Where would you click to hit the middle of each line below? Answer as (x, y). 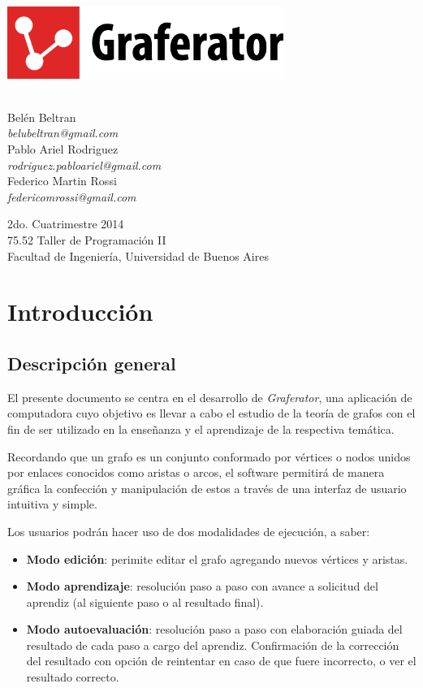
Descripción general (92, 363)
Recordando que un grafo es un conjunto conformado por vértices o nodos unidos (209, 456)
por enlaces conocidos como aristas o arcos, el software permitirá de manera (196, 472)
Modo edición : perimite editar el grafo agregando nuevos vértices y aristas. (217, 558)
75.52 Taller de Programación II (87, 239)
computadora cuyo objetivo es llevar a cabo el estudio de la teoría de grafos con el (211, 413)
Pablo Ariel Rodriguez (63, 149)
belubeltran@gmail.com (63, 133)
